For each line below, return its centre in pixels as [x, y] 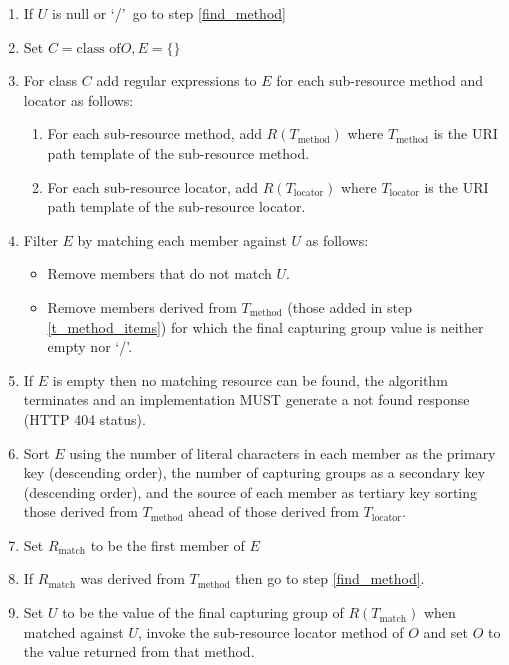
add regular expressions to [176, 80]
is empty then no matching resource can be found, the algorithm [250, 379]
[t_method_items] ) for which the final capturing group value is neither [265, 326]
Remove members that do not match [159, 273]
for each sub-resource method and [380, 80]
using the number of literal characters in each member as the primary [282, 452]
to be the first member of [167, 544]
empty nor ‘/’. [90, 346]
